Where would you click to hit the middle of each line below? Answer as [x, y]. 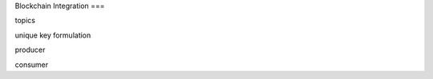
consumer [32, 65]
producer [30, 50]
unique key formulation [53, 35]
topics [25, 21]
